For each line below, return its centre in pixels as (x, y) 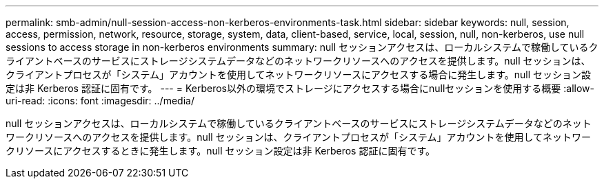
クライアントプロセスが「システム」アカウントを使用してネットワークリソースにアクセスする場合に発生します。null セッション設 (299, 74)
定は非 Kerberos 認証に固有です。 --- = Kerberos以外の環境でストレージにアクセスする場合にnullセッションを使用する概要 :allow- (300, 88)
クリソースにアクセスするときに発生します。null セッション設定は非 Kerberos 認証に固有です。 (221, 151)
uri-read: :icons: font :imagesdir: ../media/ (100, 101)
